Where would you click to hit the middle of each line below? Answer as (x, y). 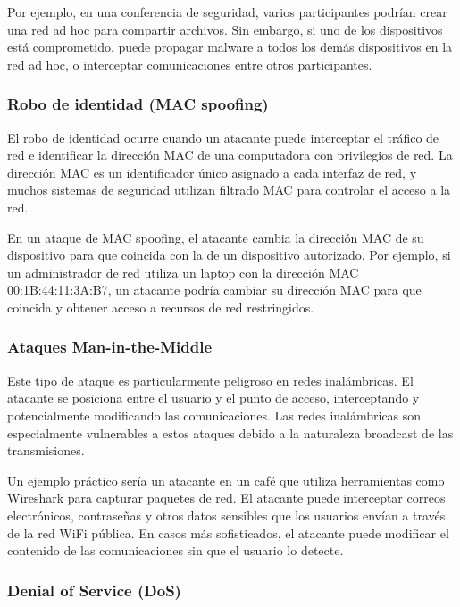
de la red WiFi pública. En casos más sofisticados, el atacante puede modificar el (228, 532)
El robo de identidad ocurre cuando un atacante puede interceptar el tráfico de (223, 137)
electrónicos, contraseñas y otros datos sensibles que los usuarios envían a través (226, 515)
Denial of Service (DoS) (94, 590)
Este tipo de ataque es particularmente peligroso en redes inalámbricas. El (210, 380)
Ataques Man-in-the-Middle (109, 347)
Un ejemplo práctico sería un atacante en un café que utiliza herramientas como (226, 480)
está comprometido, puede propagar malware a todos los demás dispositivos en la (230, 47)
